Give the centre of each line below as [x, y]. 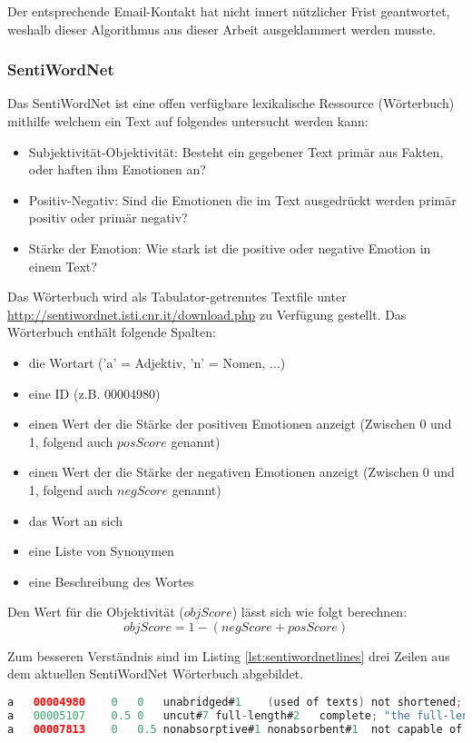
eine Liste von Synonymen [101, 551]
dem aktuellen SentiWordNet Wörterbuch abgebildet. [156, 674]
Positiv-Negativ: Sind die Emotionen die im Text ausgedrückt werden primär [242, 199]
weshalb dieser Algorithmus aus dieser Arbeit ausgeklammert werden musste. [222, 29]
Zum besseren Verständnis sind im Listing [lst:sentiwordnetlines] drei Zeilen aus [229, 655]
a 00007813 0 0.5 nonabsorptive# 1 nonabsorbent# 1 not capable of [235, 729]
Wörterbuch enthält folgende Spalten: [112, 332]
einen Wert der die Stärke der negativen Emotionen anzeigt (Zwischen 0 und [241, 472]
